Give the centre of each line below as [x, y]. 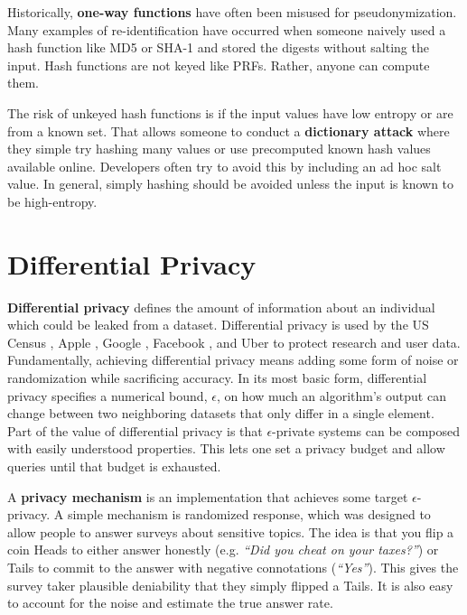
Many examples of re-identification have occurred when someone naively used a [227, 29]
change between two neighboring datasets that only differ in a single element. [221, 413]
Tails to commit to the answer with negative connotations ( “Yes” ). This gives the [233, 567]
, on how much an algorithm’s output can [331, 395]
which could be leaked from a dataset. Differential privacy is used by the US [218, 325]
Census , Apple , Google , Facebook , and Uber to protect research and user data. [234, 342]
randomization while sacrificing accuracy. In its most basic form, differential [217, 378]
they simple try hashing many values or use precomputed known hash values [219, 149]
